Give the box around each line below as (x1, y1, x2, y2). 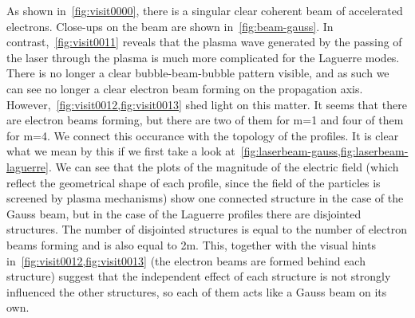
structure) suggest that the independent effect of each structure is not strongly (6, 268, 391, 285)
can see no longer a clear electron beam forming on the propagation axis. (6, 80, 363, 96)
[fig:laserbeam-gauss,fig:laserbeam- (240, 143, 409, 159)
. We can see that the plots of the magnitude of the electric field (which (48, 158, 399, 175)
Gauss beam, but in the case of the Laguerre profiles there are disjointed (6, 205, 362, 222)
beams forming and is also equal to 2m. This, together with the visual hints (6, 236, 376, 253)
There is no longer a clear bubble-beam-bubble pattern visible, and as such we (6, 65, 389, 81)
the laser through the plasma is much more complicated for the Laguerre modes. (6, 49, 400, 65)
